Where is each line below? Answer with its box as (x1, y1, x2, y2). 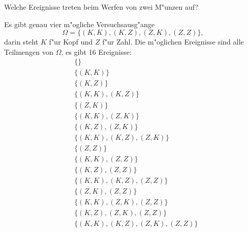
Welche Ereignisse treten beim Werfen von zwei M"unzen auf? (4, 2, 199, 12)
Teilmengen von (4, 46, 54, 57)
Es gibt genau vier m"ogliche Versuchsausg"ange (4, 18, 155, 29)
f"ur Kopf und (49, 36, 93, 47)
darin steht (4, 36, 38, 47)
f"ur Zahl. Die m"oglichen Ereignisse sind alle (102, 36, 244, 47)
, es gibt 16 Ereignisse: (61, 46, 132, 57)
